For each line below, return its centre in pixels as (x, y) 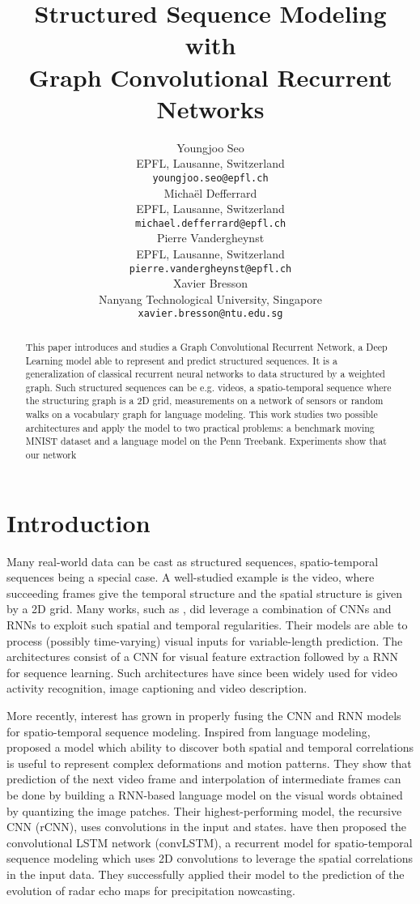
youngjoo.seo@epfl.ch (210, 178)
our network (51, 455)
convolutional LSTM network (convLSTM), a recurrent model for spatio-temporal (210, 842)
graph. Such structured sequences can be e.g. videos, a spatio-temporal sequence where (208, 387)
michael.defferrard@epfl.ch (210, 223)
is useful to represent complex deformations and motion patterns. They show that (209, 763)
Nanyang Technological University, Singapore (210, 298)
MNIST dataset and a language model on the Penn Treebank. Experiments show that (206, 441)
